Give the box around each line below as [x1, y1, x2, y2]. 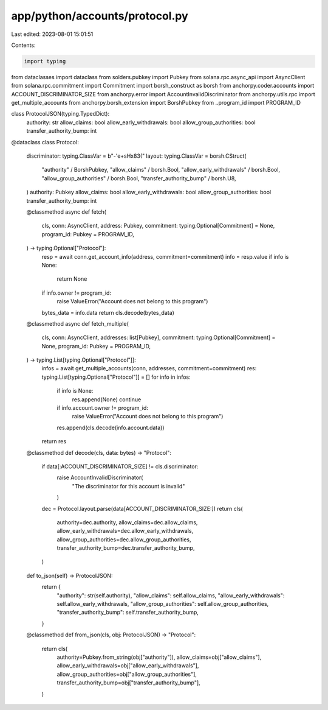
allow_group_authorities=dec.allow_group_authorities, [56, 536, 191, 543]
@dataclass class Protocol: [11, 138, 79, 146]
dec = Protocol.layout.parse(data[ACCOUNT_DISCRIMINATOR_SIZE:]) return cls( [41, 505, 243, 512]
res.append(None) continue [72, 396, 142, 403]
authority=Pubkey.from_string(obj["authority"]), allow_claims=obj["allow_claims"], [56, 653, 262, 661]
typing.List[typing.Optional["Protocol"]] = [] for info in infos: [41, 373, 191, 381]
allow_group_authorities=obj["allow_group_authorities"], [56, 670, 197, 678]
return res [41, 438, 67, 445]
